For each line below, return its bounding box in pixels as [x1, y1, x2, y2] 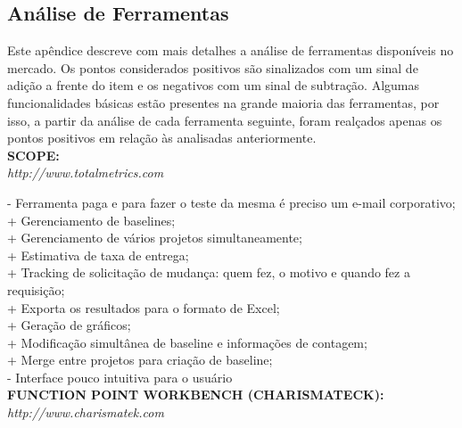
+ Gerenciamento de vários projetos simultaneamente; [7, 228, 302, 247]
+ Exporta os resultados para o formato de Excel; [7, 298, 280, 317]
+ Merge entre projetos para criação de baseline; [7, 350, 273, 369]
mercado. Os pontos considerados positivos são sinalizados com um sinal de [7, 58, 418, 77]
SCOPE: [7, 145, 60, 164]
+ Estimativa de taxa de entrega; [7, 245, 189, 264]
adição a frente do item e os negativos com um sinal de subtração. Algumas [7, 76, 420, 95]
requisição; [7, 280, 65, 299]
